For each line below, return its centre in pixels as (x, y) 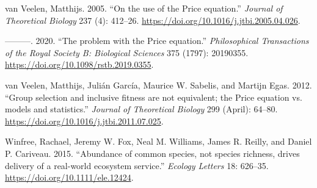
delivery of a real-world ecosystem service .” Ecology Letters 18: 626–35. (137, 165)
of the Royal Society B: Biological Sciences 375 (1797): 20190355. (127, 52)
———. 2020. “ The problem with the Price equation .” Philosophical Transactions (157, 41)
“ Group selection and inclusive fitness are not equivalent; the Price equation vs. (154, 97)
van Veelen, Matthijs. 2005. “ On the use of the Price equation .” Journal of (144, 8)
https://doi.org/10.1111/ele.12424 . (69, 177)
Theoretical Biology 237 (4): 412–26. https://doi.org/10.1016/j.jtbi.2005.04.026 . (153, 20)
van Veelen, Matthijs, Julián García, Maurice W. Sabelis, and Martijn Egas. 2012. (158, 85)
